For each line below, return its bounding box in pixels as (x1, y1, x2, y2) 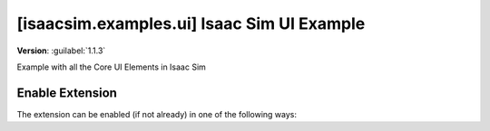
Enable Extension (16, 85, 118, 100)
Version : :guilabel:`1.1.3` (16, 45, 106, 56)
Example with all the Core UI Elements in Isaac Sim (16, 61, 206, 72)
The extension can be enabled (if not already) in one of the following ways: (16, 108, 298, 119)
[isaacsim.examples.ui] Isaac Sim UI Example (16, 14, 366, 33)
